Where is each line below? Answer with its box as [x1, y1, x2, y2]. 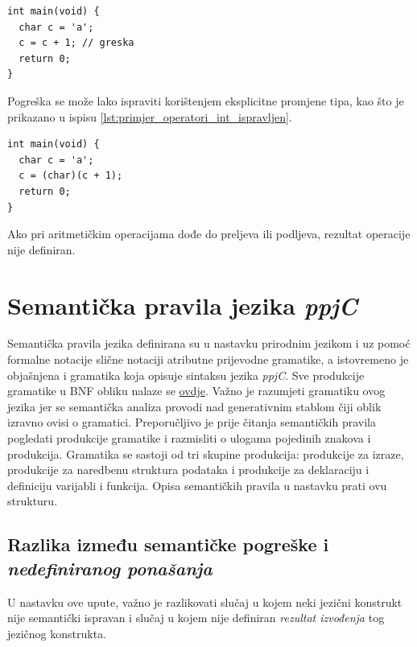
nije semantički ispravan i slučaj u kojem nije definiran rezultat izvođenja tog [7, 609, 385, 626]
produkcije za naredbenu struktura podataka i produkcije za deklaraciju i [7, 461, 370, 478]
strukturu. [7, 492, 58, 509]
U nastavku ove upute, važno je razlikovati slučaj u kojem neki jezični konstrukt [7, 593, 403, 610]
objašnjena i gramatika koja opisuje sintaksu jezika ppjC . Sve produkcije [7, 366, 365, 383]
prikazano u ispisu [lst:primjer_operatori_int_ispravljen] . [7, 108, 292, 125]
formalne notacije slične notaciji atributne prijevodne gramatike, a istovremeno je [7, 351, 409, 368]
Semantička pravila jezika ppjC [7, 288, 357, 322]
